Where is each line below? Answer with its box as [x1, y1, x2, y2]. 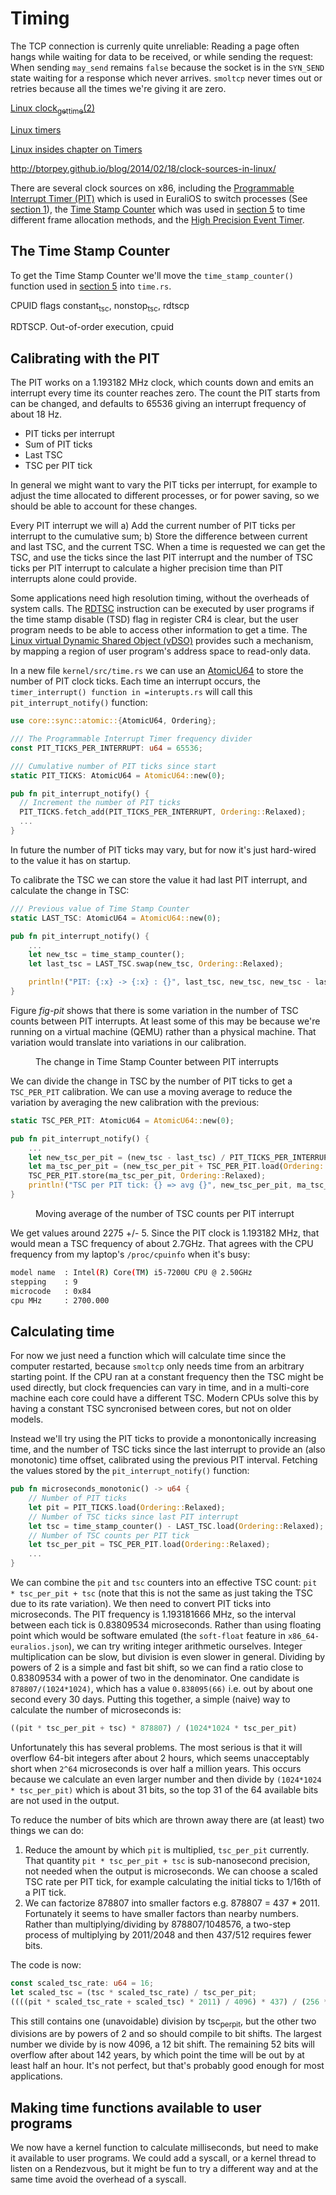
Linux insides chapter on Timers [10, 143, 143, 155]
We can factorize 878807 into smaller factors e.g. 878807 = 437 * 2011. [24, 1897, 321, 1909]
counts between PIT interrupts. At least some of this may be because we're [10, 1015, 321, 1027]
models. [10, 1413, 44, 1426]
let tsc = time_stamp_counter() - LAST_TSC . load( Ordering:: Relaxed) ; [28, 1521, 325, 1531]
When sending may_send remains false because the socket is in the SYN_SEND [10, 61, 325, 73]
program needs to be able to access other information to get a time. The [10, 624, 308, 636]
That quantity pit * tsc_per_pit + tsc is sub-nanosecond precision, [24, 1854, 311, 1866]
